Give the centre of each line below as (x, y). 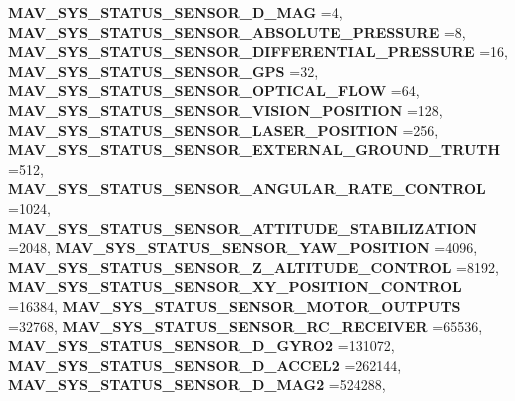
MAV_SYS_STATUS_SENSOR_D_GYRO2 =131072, (201, 345)
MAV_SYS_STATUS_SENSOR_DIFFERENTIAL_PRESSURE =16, (258, 51)
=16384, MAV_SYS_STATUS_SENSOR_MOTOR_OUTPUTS (234, 305)
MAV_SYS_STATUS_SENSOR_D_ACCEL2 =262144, (205, 364)
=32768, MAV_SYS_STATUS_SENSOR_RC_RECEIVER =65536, (245, 325)
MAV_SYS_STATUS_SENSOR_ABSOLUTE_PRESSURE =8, (237, 31)
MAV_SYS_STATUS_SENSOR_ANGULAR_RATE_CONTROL (247, 188)
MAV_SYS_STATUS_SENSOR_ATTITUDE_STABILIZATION (242, 227)
